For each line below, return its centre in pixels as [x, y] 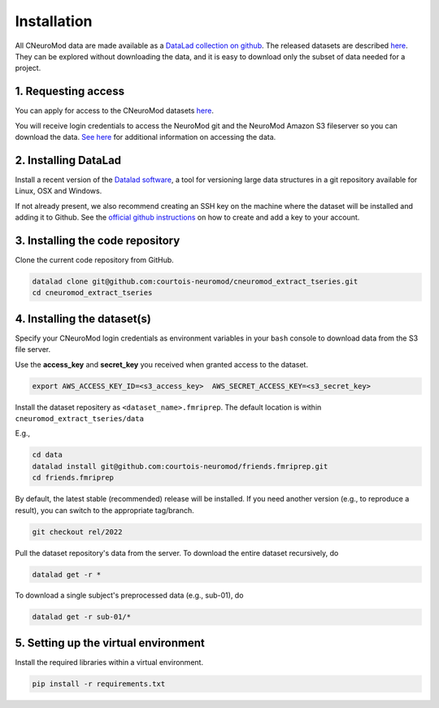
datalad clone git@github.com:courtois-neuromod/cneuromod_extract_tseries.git [195, 281]
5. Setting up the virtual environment [110, 643]
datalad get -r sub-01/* [82, 617]
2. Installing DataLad [68, 160]
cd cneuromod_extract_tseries [92, 293]
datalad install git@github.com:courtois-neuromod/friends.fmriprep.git [180, 466]
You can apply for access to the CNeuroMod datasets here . [115, 111]
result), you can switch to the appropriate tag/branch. [104, 510]
